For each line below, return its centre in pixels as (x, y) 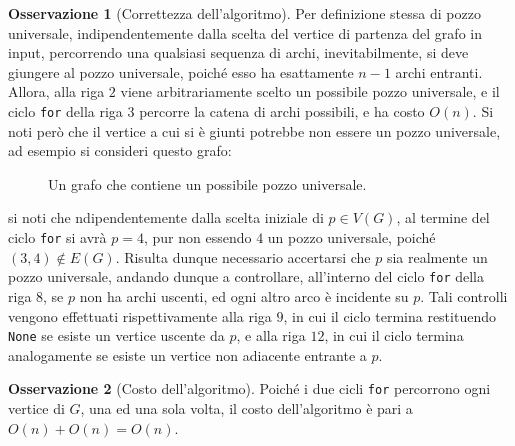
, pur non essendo (197, 237)
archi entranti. (439, 71)
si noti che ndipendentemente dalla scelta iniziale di (166, 217)
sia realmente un (437, 256)
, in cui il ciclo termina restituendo (389, 315)
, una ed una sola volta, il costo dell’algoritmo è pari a (246, 408)
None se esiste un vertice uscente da (116, 335)
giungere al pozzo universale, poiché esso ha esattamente (181, 71)
